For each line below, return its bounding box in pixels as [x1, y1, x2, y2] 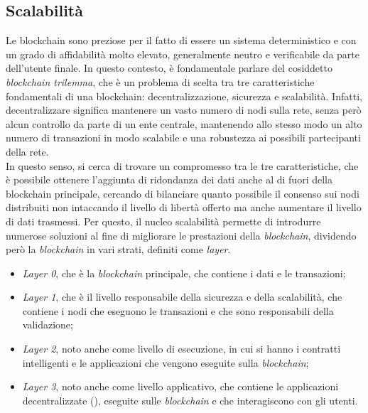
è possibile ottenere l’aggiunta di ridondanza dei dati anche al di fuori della [6, 172, 332, 187]
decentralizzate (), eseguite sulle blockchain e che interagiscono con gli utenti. [22, 392, 358, 407]
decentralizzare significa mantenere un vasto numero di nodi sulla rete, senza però [6, 102, 362, 117]
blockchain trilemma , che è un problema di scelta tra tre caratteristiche [6, 74, 315, 89]
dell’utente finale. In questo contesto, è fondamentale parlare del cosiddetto [6, 60, 332, 75]
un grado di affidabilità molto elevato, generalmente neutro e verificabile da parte [6, 46, 359, 61]
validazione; [22, 317, 73, 332]
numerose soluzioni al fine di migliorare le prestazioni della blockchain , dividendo [6, 227, 357, 242]
